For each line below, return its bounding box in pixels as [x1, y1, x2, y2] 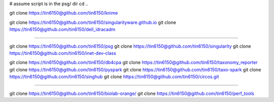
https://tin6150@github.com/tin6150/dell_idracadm [9, 26, 116, 32]
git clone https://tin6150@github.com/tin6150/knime [9, 10, 118, 16]
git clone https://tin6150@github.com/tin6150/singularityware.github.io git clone [9, 19, 177, 25]
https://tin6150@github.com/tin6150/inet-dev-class [9, 50, 116, 56]
